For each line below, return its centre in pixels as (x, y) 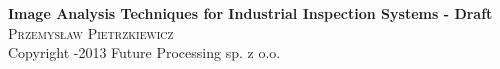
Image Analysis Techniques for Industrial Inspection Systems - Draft (250, 13)
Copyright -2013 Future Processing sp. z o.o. (144, 52)
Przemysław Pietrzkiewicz (91, 32)
